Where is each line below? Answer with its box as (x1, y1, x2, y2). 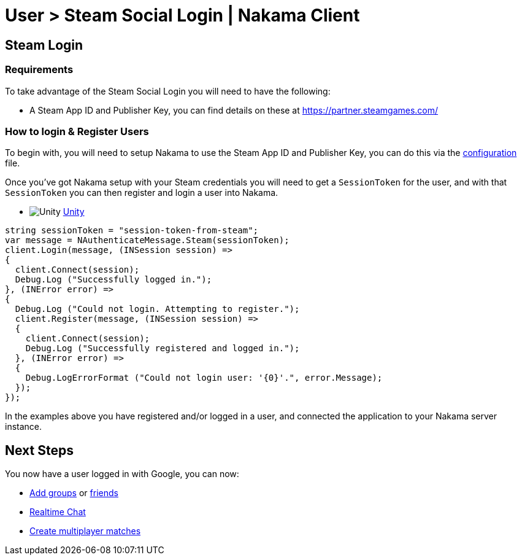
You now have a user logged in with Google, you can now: (5, 469, 239, 480)
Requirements (5, 63, 74, 76)
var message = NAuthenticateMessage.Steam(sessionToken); (5, 235, 290, 246)
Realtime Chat (29, 507, 86, 518)
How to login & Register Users (5, 125, 149, 138)
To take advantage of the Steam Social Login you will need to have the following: (5, 85, 331, 96)
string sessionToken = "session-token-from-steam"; (5, 225, 259, 236)
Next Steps (5, 442, 74, 458)
